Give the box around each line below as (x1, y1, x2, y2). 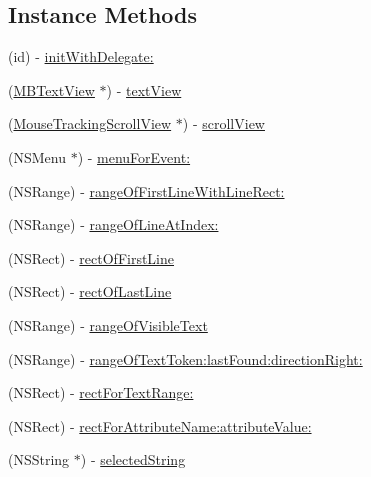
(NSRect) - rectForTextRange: (8, 382, 194, 403)
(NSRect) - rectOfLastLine (8, 281, 172, 302)
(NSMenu (8, 146, 66, 167)
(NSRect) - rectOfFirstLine (8, 247, 175, 268)
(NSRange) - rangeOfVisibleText (8, 314, 208, 335)
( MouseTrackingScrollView (8, 113, 172, 134)
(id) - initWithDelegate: (8, 46, 154, 67)
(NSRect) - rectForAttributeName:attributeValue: (8, 415, 312, 436)
